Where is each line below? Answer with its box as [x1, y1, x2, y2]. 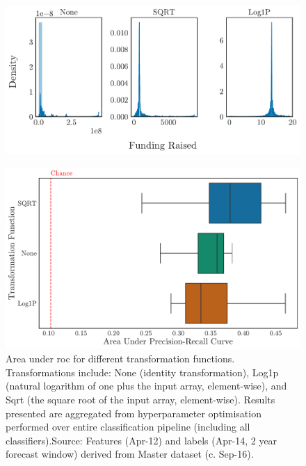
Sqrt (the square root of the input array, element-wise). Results [6, 392, 275, 406]
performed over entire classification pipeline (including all [6, 419, 250, 434]
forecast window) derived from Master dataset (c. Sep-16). [6, 447, 254, 461]
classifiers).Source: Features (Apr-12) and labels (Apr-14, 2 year [6, 433, 277, 447]
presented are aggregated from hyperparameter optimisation [6, 405, 261, 420]
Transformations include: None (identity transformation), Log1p [6, 364, 279, 379]
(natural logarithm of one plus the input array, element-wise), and [6, 378, 287, 393]
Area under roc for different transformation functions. [6, 351, 235, 366]
